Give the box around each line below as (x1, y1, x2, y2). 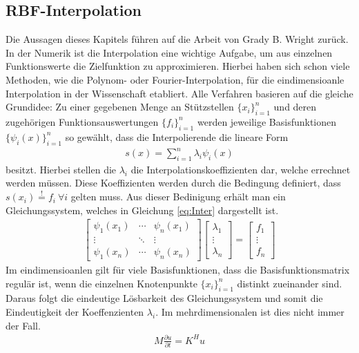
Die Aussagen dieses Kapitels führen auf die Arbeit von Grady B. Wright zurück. (6, 32, 349, 46)
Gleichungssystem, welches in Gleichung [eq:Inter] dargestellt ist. (6, 202, 279, 217)
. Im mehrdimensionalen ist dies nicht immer (155, 304, 345, 318)
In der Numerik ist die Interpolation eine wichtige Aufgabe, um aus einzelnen (6, 45, 333, 59)
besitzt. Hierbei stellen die (6, 162, 117, 176)
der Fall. (6, 318, 41, 332)
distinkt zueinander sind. (237, 276, 342, 290)
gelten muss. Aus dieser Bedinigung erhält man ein (70, 189, 286, 204)
